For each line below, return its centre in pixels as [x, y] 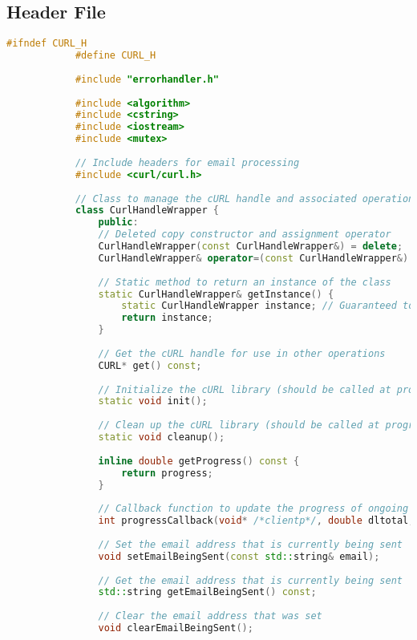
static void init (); [153, 401]
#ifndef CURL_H [47, 44]
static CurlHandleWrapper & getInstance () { [216, 294]
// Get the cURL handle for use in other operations [242, 353]
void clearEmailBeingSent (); [176, 628]
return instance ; [167, 318]
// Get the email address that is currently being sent [250, 580]
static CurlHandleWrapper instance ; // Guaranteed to [268, 306]
